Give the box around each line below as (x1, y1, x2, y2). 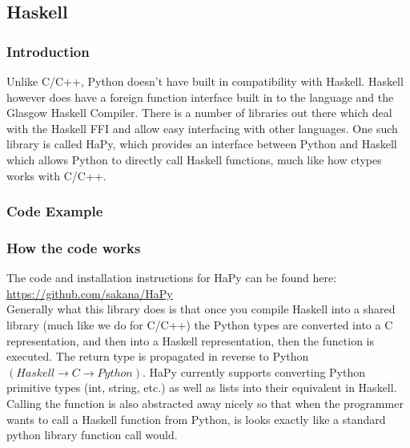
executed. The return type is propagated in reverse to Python (6, 348, 309, 365)
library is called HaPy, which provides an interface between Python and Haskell (6, 135, 397, 152)
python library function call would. (6, 426, 178, 443)
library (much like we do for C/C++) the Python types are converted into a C (6, 317, 393, 333)
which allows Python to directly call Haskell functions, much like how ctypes (6, 151, 382, 167)
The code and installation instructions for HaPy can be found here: (6, 269, 337, 286)
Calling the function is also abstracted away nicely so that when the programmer (6, 394, 404, 411)
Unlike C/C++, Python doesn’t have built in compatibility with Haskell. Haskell (6, 73, 404, 89)
